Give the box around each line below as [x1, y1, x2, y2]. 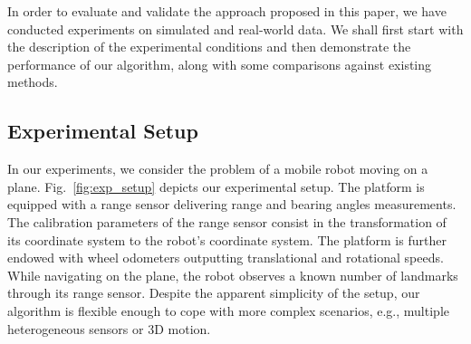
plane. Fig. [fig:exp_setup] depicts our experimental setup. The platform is [7, 177, 425, 196]
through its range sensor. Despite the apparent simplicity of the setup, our [7, 283, 420, 302]
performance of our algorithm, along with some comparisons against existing [7, 54, 432, 73]
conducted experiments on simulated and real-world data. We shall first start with [7, 19, 464, 38]
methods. [7, 72, 58, 91]
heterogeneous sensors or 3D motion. [7, 319, 211, 338]
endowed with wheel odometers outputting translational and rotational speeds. [7, 248, 444, 267]
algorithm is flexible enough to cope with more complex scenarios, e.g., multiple [7, 301, 449, 320]
